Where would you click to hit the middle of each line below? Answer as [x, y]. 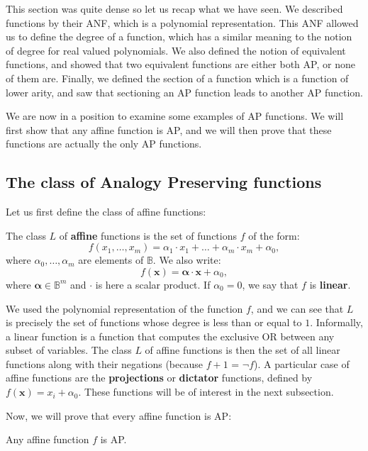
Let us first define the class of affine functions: [106, 212]
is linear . [330, 284]
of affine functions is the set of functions [148, 235]
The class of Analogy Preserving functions [164, 182]
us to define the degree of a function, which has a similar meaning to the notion [179, 37]
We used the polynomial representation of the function [124, 308]
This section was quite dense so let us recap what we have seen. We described [174, 9]
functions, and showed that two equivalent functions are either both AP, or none [180, 64]
